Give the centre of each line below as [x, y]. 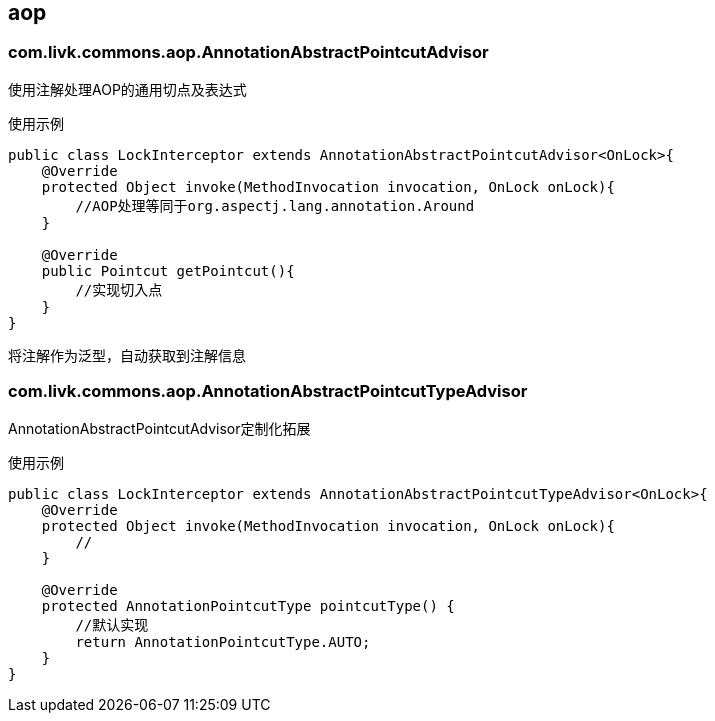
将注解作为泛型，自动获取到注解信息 [127, 355]
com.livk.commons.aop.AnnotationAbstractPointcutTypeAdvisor [268, 391]
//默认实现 [112, 624]
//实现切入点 [119, 289]
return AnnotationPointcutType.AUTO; [223, 641]
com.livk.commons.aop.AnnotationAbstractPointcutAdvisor [248, 52]
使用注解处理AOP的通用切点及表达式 [127, 89]
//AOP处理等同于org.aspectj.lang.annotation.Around [275, 205]
